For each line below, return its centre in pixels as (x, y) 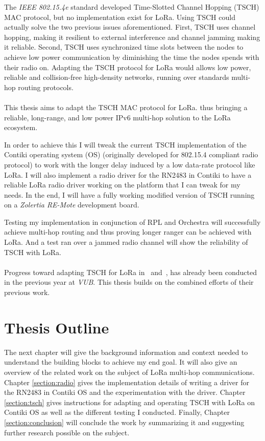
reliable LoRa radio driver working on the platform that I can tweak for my (122, 185)
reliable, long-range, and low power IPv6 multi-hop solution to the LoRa (117, 117)
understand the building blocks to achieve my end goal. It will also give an (121, 362)
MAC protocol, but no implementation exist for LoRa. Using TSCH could (120, 17)
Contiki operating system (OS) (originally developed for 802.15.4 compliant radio (131, 154)
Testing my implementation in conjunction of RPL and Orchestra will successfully (132, 222)
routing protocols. (46, 87)
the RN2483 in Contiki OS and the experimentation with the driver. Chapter (125, 392)
